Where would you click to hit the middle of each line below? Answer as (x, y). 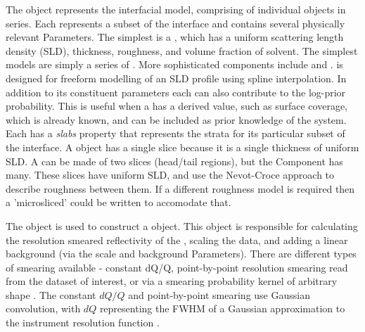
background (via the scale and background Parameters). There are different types (181, 254)
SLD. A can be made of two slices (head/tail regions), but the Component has (174, 161)
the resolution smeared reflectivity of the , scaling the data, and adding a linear (177, 240)
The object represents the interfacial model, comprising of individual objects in (176, 9)
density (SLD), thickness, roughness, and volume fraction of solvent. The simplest (182, 50)
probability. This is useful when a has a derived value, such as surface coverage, (177, 106)
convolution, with (43, 308)
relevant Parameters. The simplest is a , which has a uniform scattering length (175, 37)
